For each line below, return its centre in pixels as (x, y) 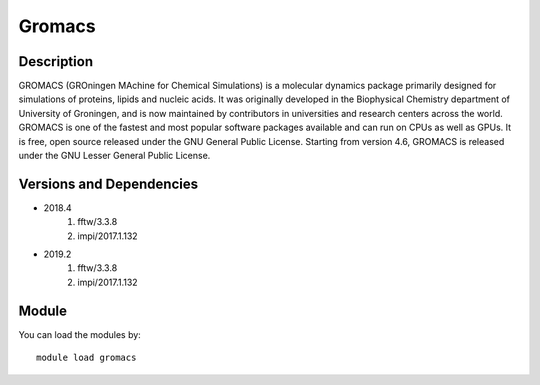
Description (56, 61)
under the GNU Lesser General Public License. (114, 156)
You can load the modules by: (80, 334)
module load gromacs (86, 358)
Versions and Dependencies (108, 183)
